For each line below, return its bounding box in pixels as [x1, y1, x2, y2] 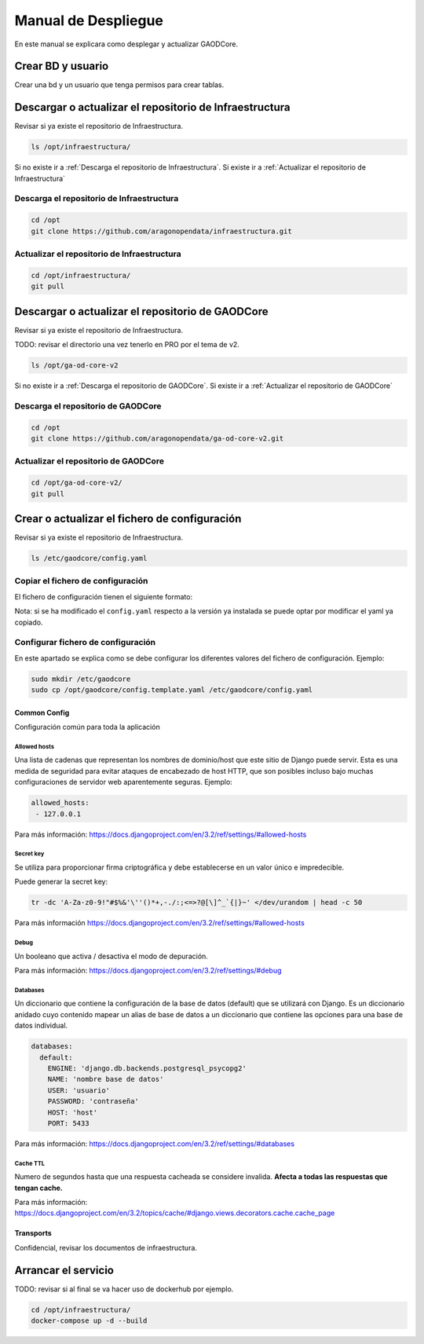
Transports [14, 1229, 52, 1238]
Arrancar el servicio [14, 1263, 114, 1276]
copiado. [14, 617, 43, 627]
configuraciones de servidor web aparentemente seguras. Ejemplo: [14, 778, 233, 787]
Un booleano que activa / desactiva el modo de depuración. [14, 951, 208, 961]
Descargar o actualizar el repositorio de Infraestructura [14, 101, 291, 114]
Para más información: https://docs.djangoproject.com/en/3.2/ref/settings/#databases [14, 1139, 294, 1148]
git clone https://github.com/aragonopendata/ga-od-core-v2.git [31, 434, 284, 443]
